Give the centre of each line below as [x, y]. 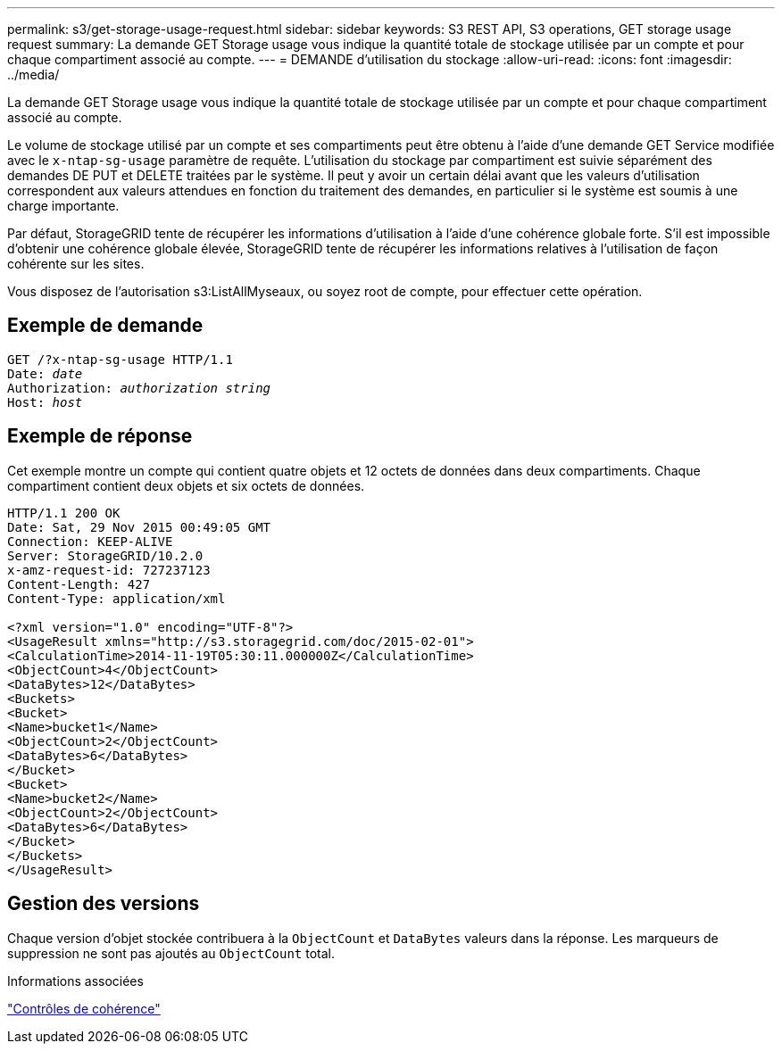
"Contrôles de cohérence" [84, 1008]
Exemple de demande [105, 326]
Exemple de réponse [100, 436]
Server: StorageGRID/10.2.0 [105, 555]
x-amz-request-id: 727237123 [109, 570]
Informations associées [75, 981]
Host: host [45, 402]
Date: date [45, 373]
